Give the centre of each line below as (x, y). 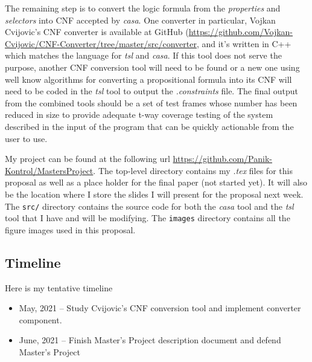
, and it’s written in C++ (244, 43)
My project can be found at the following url (88, 159)
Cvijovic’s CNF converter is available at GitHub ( (97, 32)
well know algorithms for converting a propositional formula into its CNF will (148, 79)
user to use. (26, 138)
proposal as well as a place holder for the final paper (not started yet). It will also (156, 182)
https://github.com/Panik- (222, 159)
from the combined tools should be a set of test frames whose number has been (151, 102)
